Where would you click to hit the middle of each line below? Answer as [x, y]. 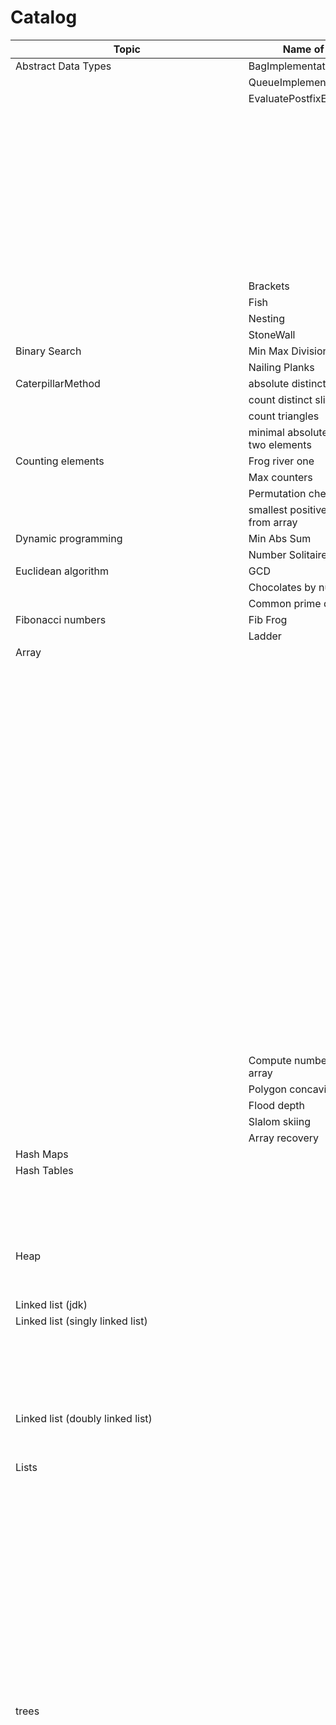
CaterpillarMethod [58, 383]
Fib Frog [268, 619]
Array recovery [283, 1138]
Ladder [265, 636]
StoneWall [272, 334]
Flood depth [277, 1106]
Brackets [269, 286]
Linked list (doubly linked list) [84, 1418]
